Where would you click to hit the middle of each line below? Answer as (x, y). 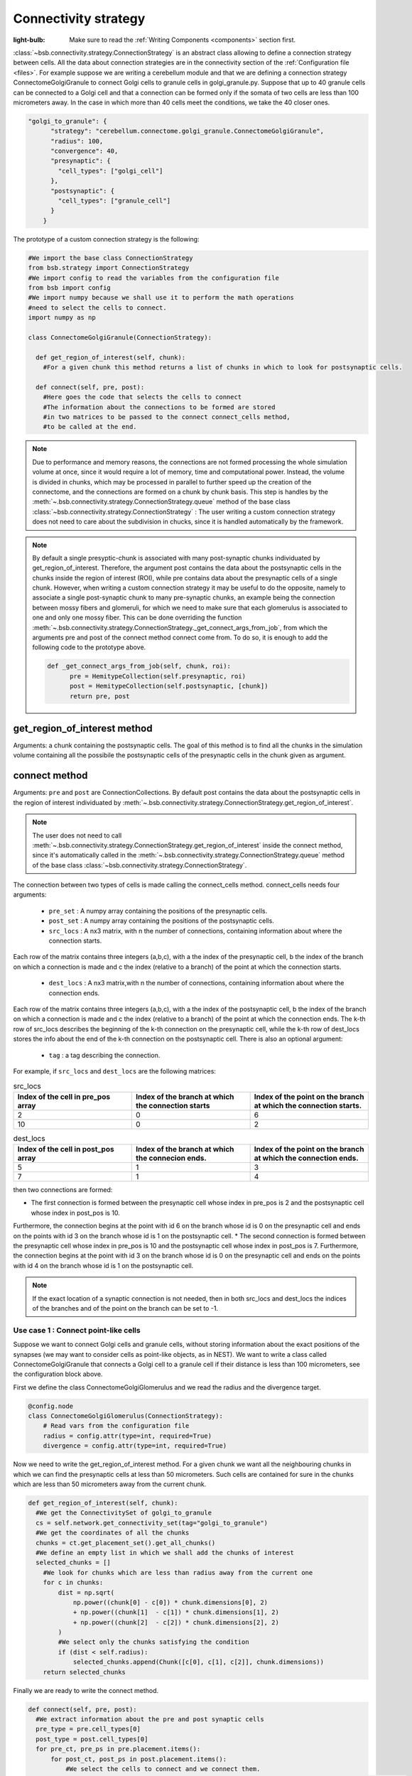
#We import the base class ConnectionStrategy (110, 258)
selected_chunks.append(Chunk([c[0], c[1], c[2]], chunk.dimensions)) (199, 1662)
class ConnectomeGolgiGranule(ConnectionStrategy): (120, 337)
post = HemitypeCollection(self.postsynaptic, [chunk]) (169, 686)
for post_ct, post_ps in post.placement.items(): (139, 1759)
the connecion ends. (172, 1158)
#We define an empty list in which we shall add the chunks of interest (165, 1553)
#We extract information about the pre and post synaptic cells (150, 1719)
